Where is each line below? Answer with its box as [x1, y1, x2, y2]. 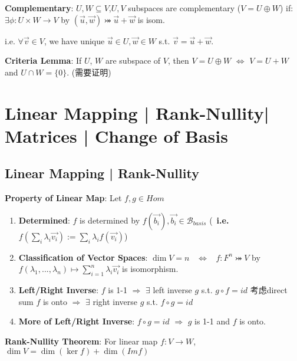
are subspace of [105, 54, 161, 67]
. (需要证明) [67, 65, 111, 78]
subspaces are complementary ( [128, 2, 241, 14]
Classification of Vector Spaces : [18, 251, 148, 263]
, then [167, 54, 189, 67]
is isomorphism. [122, 262, 179, 275]
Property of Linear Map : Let [5, 192, 122, 204]
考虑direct [250, 284, 288, 296]
